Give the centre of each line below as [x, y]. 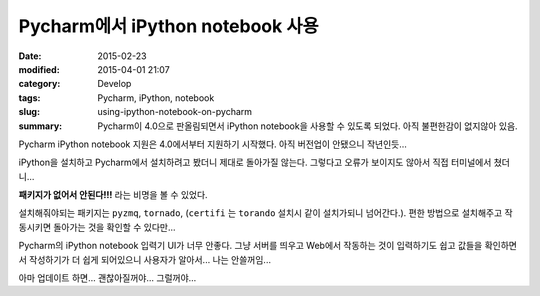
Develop [114, 84]
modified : [39, 69]
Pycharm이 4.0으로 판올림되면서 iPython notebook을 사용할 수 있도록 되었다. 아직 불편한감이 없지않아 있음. [308, 126]
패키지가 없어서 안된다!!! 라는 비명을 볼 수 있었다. [113, 195]
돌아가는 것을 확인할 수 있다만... [114, 227]
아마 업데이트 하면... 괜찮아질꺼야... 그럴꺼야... [107, 278]
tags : [29, 97]
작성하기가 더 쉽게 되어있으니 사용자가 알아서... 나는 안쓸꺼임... [150, 259]
